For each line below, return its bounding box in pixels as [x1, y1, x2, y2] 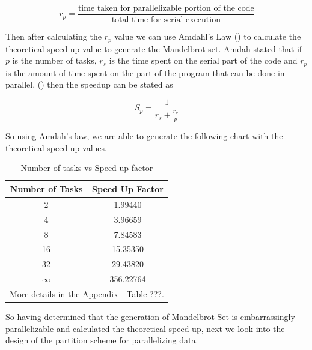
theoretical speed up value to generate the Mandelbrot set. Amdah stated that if [5, 42, 302, 55]
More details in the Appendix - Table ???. [10, 287, 164, 300]
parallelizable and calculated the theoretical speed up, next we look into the [5, 322, 285, 334]
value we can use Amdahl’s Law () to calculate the [114, 30, 301, 43]
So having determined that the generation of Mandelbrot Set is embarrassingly [5, 310, 295, 322]
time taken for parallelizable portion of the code [78, 4, 254, 13]
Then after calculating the [5, 30, 102, 43]
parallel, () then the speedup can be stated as [5, 78, 173, 91]
